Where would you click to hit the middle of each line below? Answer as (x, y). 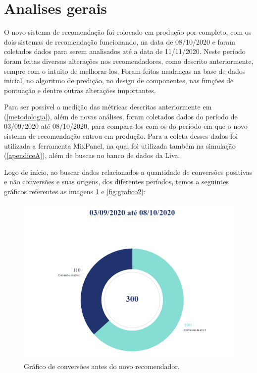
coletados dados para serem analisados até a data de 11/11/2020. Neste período (125, 51)
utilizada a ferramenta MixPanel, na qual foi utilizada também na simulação (120, 145)
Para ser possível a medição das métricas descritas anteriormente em (108, 107)
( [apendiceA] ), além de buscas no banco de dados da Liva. (92, 155)
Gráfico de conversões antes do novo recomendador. (102, 366)
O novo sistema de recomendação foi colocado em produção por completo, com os (128, 32)
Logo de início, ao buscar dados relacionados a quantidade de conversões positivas (128, 172)
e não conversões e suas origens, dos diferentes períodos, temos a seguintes (116, 182)
